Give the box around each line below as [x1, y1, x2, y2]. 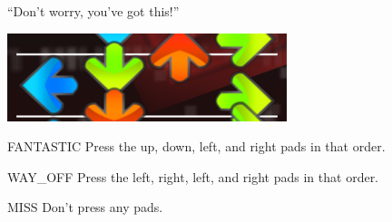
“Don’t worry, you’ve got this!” [7, 2, 180, 20]
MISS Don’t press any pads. [7, 198, 163, 217]
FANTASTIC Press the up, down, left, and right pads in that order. [7, 137, 386, 156]
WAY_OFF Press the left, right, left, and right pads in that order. [7, 167, 379, 186]
